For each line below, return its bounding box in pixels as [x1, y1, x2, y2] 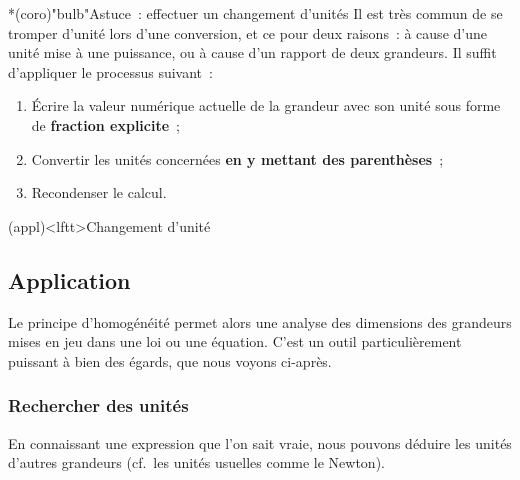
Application [8, 264, 131, 295]
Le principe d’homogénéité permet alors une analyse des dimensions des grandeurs [8, 311, 512, 332]
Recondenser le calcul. [31, 182, 167, 203]
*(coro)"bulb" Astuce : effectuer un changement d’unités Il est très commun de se [8, 3, 503, 23]
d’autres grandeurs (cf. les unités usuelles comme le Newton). [8, 452, 385, 473]
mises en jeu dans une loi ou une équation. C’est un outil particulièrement [8, 331, 462, 352]
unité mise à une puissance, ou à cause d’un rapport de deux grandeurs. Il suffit [8, 42, 497, 63]
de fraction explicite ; [31, 114, 180, 135]
